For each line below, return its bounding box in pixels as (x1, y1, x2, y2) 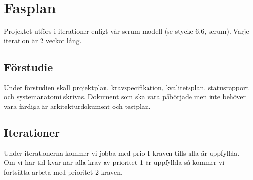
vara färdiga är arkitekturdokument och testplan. (4, 101, 151, 111)
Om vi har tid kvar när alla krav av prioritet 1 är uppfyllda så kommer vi (4, 157, 225, 167)
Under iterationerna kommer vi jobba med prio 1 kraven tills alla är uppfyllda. (4, 147, 240, 158)
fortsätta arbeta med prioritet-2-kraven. (4, 166, 123, 177)
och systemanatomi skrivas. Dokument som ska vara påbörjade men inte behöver (4, 91, 246, 102)
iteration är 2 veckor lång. (4, 35, 82, 45)
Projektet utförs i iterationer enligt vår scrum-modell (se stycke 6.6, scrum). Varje (4, 26, 249, 36)
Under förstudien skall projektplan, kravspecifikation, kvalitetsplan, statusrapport (4, 82, 249, 92)
